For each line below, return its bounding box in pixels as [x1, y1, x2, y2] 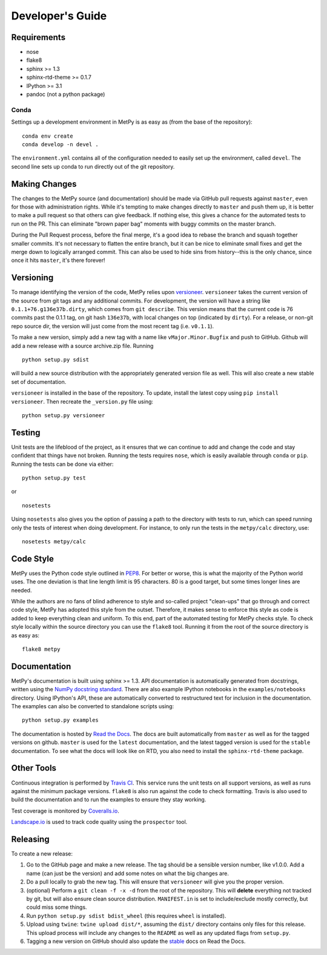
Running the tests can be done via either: [11, 460, 114, 467]
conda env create [22, 132, 73, 139]
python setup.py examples [22, 717, 99, 724]
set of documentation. [11, 378, 67, 385]
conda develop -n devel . [22, 141, 99, 148]
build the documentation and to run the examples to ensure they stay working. [11, 796, 206, 803]
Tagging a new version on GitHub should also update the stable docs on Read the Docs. [26, 937, 246, 945]
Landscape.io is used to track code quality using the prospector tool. [11, 819, 188, 826]
